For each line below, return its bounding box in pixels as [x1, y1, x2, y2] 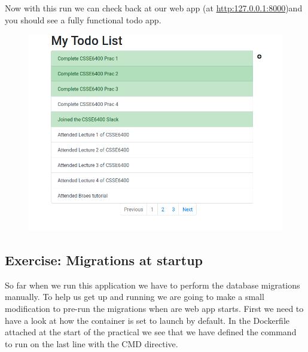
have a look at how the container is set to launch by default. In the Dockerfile [5, 314, 290, 326]
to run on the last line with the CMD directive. [5, 337, 178, 350]
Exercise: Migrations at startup [5, 251, 203, 269]
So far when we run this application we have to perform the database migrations [5, 278, 300, 291]
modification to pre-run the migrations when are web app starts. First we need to [5, 302, 304, 315]
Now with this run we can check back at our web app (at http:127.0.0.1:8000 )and [5, 2, 303, 14]
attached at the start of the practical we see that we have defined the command [5, 326, 297, 338]
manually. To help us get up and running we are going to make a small [5, 290, 264, 303]
